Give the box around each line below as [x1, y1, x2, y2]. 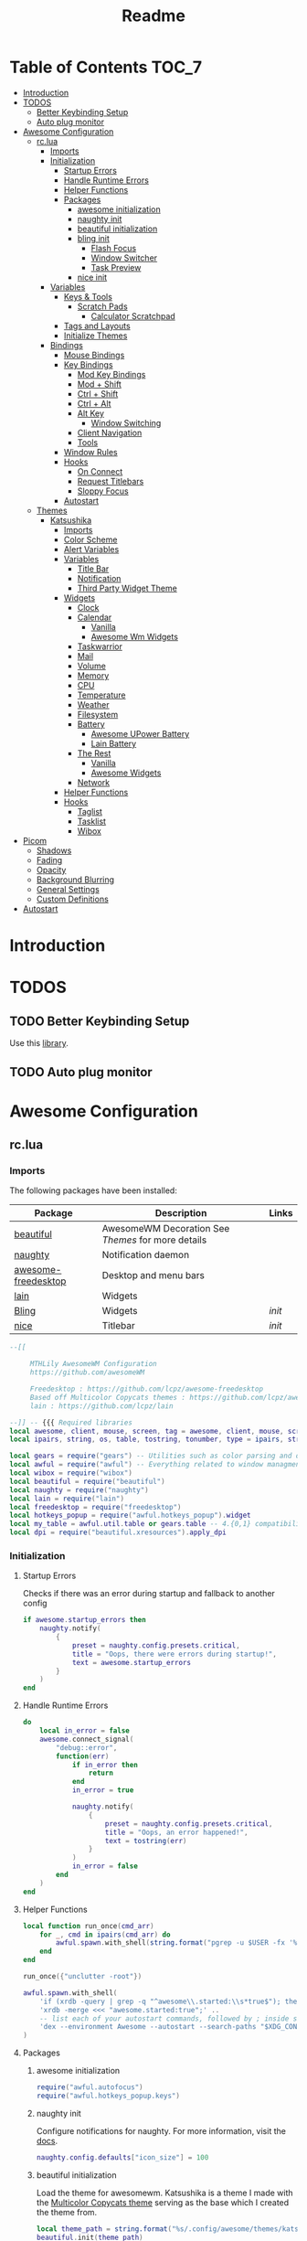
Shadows [36, 845, 72, 856]
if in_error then [71, 1760, 139, 1769]
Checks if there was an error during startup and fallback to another [22, 1588, 276, 1599]
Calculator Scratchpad [90, 310, 175, 321]
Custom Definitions [36, 893, 110, 904]
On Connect [77, 465, 123, 476]
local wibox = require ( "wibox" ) [9, 1468, 132, 1478]
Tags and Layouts [63, 320, 131, 331]
